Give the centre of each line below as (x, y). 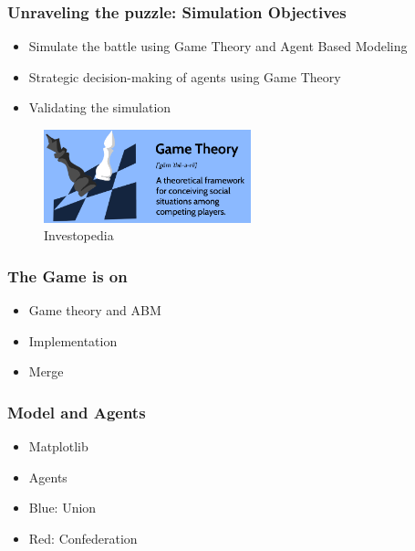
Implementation (73, 340)
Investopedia (79, 235)
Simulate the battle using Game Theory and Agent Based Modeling (218, 46)
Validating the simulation (100, 107)
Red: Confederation (83, 538)
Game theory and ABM (95, 310)
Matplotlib (58, 446)
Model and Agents (77, 412)
